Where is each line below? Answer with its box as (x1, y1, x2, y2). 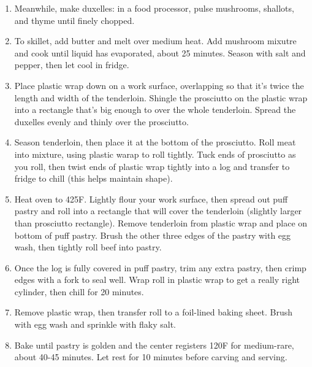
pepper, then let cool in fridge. (14, 58, 129, 71)
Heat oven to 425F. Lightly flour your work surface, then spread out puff (14, 192, 288, 205)
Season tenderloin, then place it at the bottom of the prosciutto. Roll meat (14, 136, 296, 149)
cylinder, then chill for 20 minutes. (14, 285, 144, 298)
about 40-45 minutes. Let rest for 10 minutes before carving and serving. (14, 350, 287, 363)
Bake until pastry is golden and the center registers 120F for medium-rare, (14, 338, 294, 351)
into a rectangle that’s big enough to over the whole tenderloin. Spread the (14, 103, 296, 116)
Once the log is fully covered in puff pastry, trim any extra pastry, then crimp (14, 261, 306, 274)
